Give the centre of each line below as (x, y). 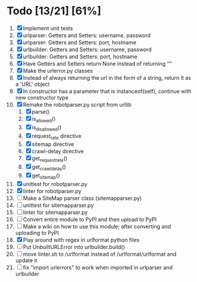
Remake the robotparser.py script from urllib (77, 104)
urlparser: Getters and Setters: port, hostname (79, 42)
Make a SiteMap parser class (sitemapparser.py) (82, 198)
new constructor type (42, 97)
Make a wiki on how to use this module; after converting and (97, 226)
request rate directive (57, 137)
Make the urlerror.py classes (58, 70)
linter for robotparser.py (52, 191)
